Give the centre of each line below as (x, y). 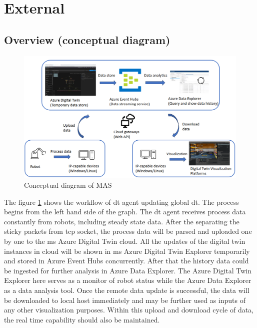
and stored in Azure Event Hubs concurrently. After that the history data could (126, 261)
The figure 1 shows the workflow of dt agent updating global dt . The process (121, 202)
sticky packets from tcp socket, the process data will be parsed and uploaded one (128, 231)
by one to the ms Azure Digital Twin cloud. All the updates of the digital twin (125, 241)
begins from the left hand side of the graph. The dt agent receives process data (125, 212)
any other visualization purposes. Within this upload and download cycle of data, (129, 310)
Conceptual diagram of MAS (68, 185)
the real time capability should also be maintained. (82, 319)
